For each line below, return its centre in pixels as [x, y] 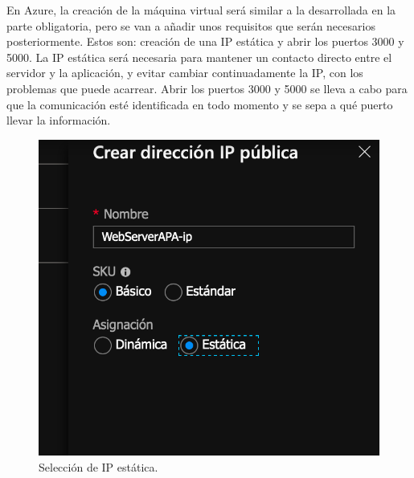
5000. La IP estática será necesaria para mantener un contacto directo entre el [199, 57]
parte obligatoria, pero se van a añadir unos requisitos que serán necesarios [191, 25]
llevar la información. [59, 120]
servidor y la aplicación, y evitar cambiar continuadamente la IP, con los [185, 73]
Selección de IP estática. [98, 466]
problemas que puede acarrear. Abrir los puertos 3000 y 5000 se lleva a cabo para [207, 88]
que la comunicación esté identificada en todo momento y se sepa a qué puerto [200, 104]
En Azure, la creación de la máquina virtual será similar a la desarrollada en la [201, 10]
